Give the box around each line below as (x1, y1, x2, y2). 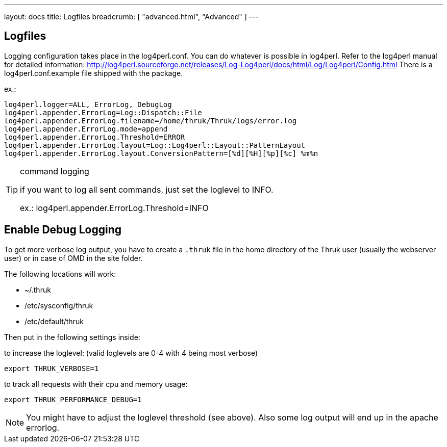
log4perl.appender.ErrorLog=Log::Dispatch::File (4, 108, 202, 117)
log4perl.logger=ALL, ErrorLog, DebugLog (4, 100, 172, 109)
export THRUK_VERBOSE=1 (4, 364, 99, 373)
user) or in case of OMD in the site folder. (4, 253, 143, 262)
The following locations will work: (4, 269, 116, 278)
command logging (20, 166, 89, 176)
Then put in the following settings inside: (4, 332, 140, 341)
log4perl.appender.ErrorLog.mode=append (4, 124, 168, 133)
